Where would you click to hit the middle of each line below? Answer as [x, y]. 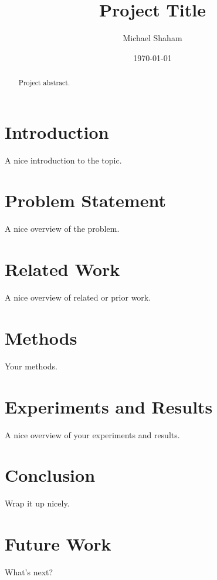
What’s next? [29, 572]
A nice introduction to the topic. [63, 160]
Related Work [62, 269]
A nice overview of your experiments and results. [92, 434]
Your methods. [31, 366]
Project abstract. [44, 83]
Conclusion [50, 475]
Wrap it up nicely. [37, 503]
